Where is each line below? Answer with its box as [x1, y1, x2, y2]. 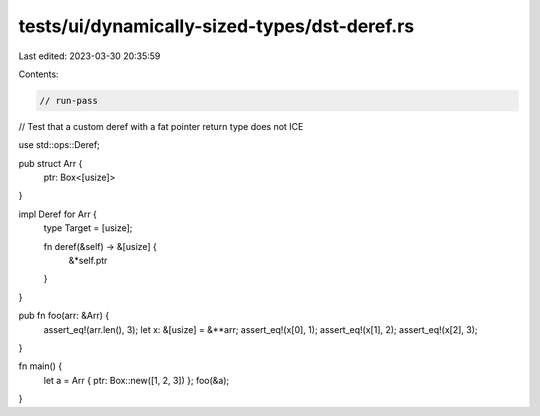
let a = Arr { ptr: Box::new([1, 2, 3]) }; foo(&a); [43, 374, 230, 386]
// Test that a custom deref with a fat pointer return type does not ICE [18, 120, 304, 132]
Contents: [18, 68, 59, 80]
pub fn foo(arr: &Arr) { [18, 310, 110, 322]
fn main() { [18, 360, 63, 372]
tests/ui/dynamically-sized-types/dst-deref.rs [18, 15, 415, 37]
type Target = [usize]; [43, 222, 133, 234]
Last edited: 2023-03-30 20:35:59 [18, 50, 161, 62]
